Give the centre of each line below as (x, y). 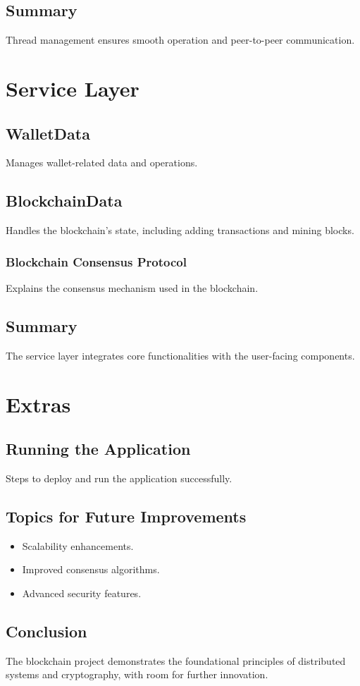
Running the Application (98, 449)
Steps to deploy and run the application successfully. (119, 478)
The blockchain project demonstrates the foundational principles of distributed (176, 660)
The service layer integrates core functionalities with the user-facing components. (180, 355)
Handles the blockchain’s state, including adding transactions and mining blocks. (180, 230)
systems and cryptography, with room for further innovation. (137, 674)
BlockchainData (64, 201)
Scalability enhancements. (78, 545)
